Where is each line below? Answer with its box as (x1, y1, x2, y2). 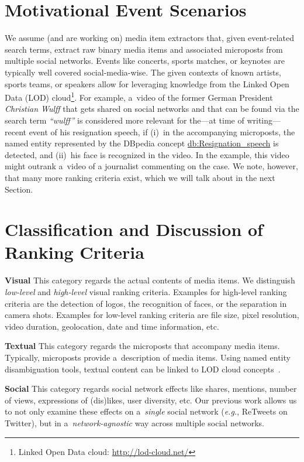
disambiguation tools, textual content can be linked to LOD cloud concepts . (5, 362, 281, 375)
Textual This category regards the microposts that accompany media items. (5, 340, 280, 352)
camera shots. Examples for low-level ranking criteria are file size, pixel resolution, (5, 309, 299, 321)
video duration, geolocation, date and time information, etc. (5, 320, 219, 332)
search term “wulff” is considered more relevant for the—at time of (5, 114, 244, 126)
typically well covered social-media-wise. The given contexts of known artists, (5, 66, 281, 78)
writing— (247, 114, 281, 126)
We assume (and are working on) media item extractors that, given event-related (5, 32, 295, 44)
